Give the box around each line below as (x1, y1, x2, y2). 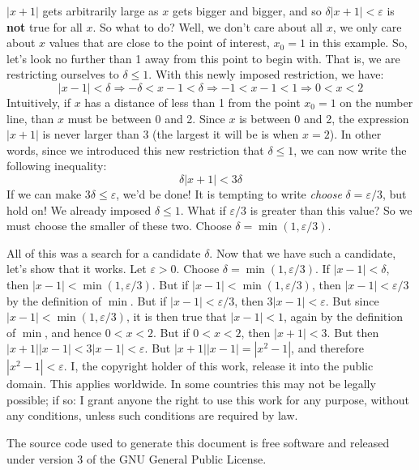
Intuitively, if (6, 93, 71, 110)
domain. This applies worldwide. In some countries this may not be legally (6, 375, 376, 392)
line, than (6, 109, 54, 126)
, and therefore (291, 340, 364, 357)
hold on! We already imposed (6, 201, 152, 218)
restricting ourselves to (6, 66, 119, 83)
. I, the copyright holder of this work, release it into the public (63, 357, 374, 374)
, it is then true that (126, 308, 227, 325)
